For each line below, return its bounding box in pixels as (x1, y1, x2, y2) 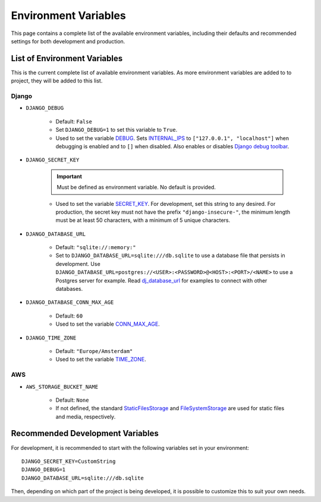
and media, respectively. (55, 413, 116, 420)
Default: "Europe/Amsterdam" (55, 347, 133, 354)
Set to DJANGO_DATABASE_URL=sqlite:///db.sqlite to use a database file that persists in (55, 252, 285, 259)
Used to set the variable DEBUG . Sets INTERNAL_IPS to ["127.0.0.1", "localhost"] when (55, 134, 289, 142)
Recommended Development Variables (11, 428, 159, 439)
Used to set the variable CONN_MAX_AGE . (55, 320, 160, 328)
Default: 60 (55, 312, 83, 319)
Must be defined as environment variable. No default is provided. (56, 184, 216, 191)
